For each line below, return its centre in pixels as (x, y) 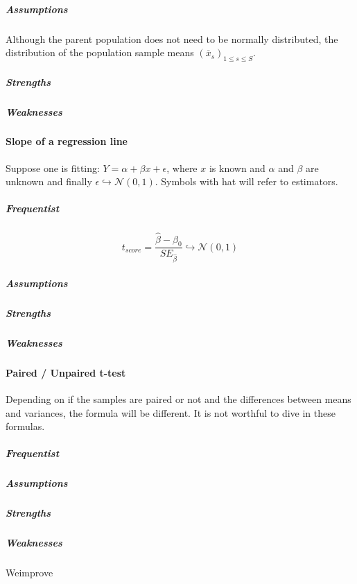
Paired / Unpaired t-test (66, 372)
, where (182, 168)
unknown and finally (49, 181)
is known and (237, 168)
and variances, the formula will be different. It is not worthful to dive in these (171, 412)
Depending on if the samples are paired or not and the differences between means (178, 398)
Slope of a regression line (67, 141)
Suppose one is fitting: (53, 168)
